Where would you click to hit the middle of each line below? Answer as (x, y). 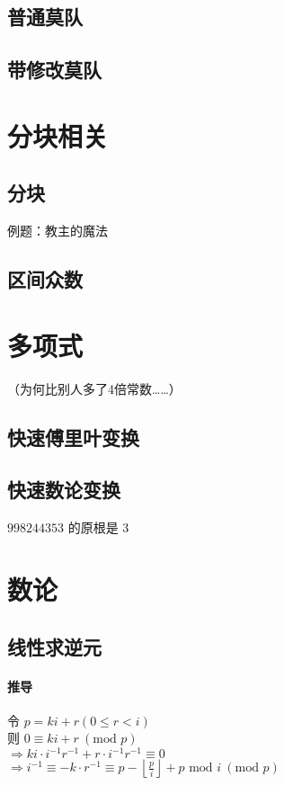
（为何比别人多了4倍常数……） (94, 388)
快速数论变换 (64, 490)
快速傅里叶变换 (73, 437)
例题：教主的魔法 (58, 231)
